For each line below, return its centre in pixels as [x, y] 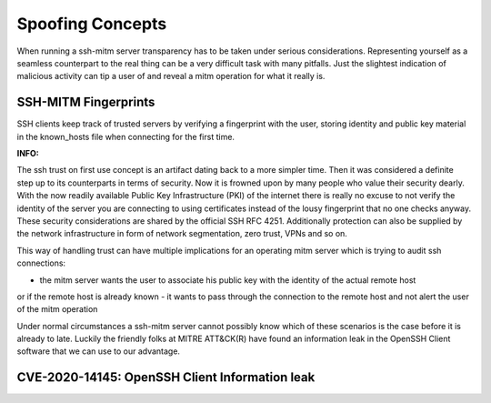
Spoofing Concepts [92, 24]
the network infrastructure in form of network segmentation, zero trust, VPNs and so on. [182, 234]
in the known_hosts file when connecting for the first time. [126, 136]
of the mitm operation [57, 309]
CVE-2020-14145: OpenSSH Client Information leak [166, 378]
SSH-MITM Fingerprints [86, 102]
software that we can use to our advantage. [99, 351]
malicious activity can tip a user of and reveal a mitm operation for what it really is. [171, 76]
